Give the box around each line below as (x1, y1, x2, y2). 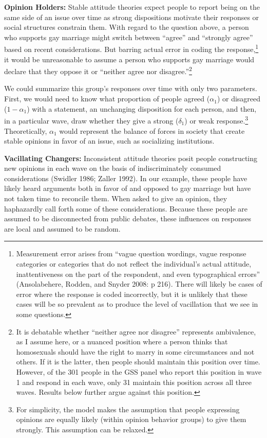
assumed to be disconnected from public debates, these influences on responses (4, 213, 252, 224)
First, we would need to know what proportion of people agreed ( (4, 93, 210, 104)
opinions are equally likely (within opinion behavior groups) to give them (16, 414, 246, 425)
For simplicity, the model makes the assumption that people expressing (16, 404, 240, 414)
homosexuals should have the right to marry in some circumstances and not (16, 346, 255, 357)
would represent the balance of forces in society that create (59, 125, 245, 136)
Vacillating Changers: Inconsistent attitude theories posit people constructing (4, 152, 258, 163)
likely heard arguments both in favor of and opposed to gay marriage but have (4, 183, 251, 194)
